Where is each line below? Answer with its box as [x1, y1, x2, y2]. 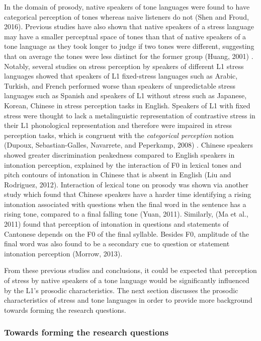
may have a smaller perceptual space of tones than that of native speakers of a [4, 31, 246, 41]
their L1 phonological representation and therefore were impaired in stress [4, 120, 232, 130]
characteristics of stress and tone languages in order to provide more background [4, 295, 252, 305]
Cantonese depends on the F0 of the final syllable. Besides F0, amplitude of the [4, 228, 249, 239]
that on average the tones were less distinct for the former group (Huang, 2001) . [4, 50, 253, 61]
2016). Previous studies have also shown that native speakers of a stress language [4, 21, 254, 32]
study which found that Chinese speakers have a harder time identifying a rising [4, 189, 251, 199]
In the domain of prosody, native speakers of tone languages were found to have [4, 2, 250, 12]
